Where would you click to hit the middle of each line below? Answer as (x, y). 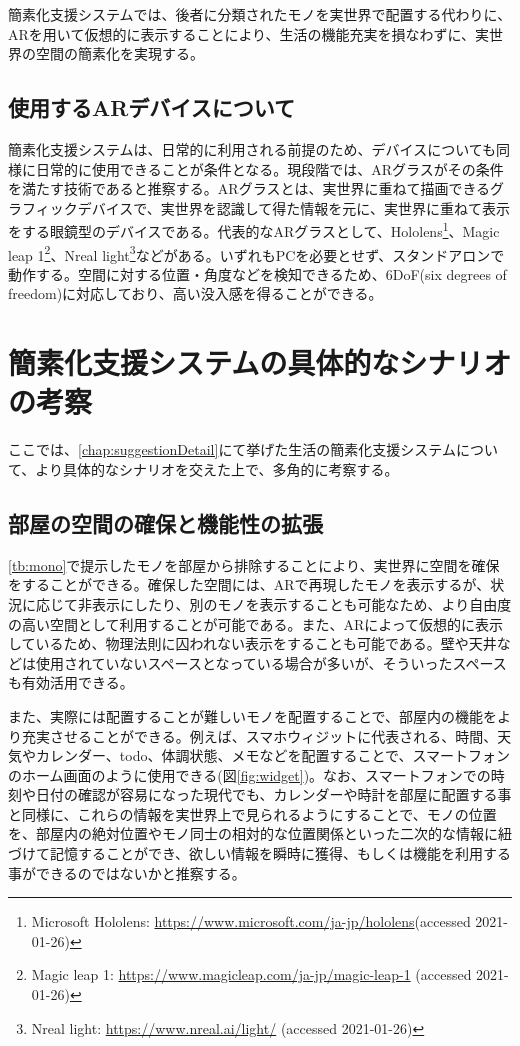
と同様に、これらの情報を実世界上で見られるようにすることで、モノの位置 (252, 813)
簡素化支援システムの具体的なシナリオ (260, 362)
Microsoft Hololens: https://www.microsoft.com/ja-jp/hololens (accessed (251, 921)
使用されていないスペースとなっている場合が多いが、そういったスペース (271, 662)
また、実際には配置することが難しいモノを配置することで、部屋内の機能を (253, 715)
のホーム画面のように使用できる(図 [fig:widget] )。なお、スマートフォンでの (249, 774)
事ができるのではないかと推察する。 (127, 872)
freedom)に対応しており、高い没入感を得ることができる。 (195, 293)
